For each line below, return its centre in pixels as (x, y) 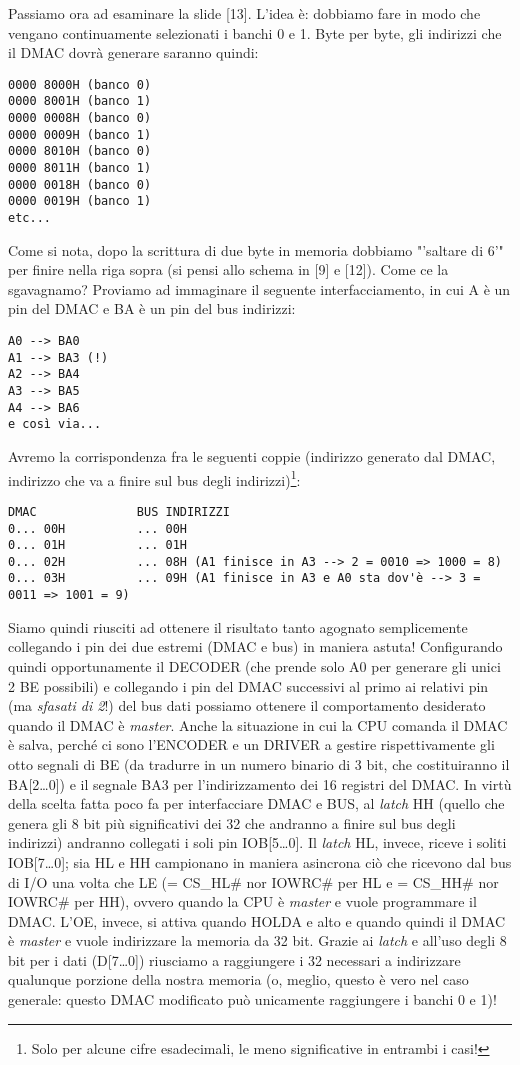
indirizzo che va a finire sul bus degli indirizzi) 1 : (154, 478)
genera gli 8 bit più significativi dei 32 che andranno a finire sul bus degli (232, 822)
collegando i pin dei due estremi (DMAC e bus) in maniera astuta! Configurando (255, 646)
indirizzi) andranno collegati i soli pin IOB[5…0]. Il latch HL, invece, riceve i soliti (257, 842)
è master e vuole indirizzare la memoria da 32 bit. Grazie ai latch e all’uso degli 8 (257, 940)
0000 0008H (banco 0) (80, 118)
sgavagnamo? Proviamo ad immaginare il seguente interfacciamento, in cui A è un (259, 288)
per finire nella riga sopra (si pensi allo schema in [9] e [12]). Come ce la (228, 269)
